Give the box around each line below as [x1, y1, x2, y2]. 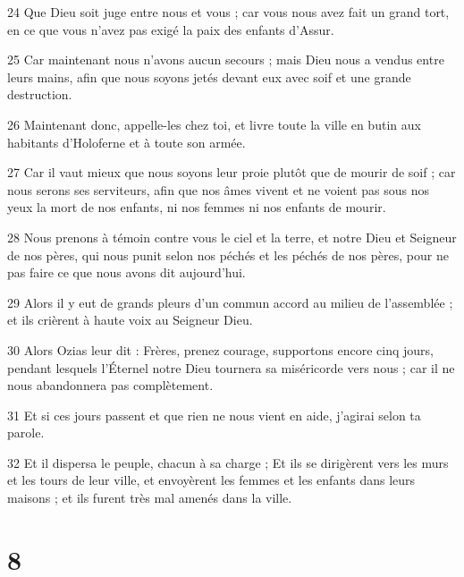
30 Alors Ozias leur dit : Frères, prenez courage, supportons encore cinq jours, [7, 340, 434, 359]
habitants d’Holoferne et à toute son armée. [7, 132, 246, 151]
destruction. [7, 85, 72, 104]
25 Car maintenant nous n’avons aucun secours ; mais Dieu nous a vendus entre [7, 50, 444, 69]
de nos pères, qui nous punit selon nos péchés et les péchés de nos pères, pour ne [7, 245, 449, 264]
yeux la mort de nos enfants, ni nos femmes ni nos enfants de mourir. [7, 198, 386, 216]
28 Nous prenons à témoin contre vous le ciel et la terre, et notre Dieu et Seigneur [7, 227, 457, 246]
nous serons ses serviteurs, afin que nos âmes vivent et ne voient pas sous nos [7, 180, 429, 199]
